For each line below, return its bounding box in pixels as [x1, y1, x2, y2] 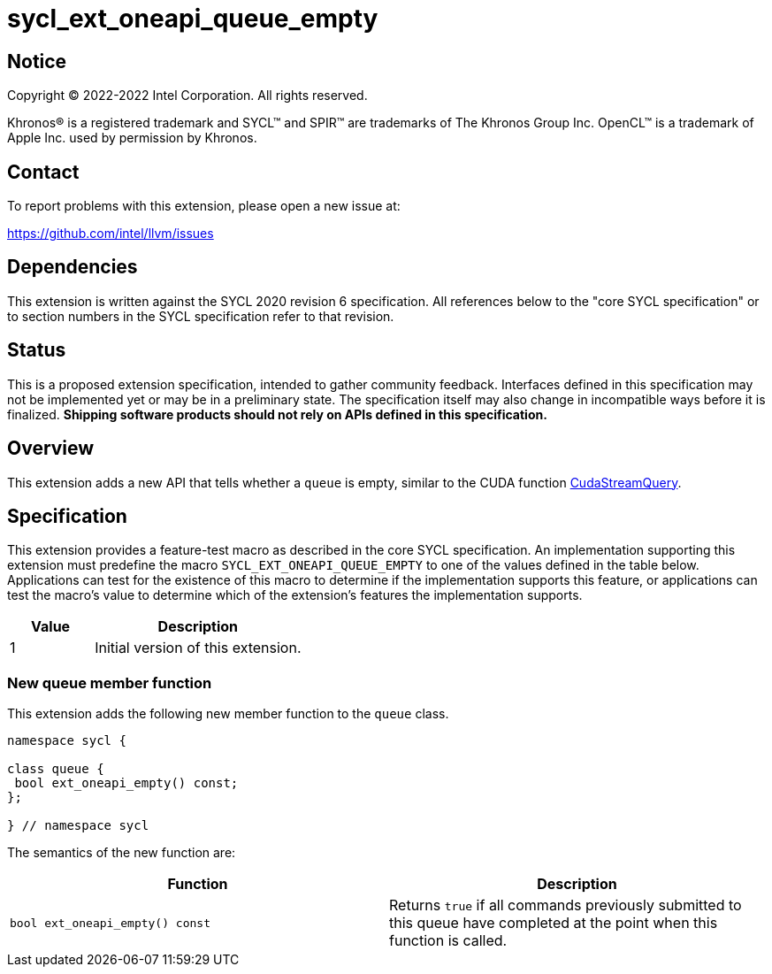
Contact [7, 160, 80, 183]
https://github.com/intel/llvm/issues [7, 226, 214, 242]
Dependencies [7, 256, 138, 279]
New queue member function [7, 673, 212, 692]
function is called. [389, 932, 508, 950]
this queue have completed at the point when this [389, 914, 718, 932]
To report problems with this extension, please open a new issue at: [7, 198, 401, 214]
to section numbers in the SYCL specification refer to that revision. [7, 308, 394, 324]
